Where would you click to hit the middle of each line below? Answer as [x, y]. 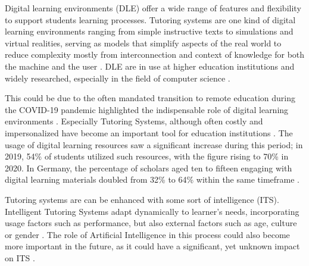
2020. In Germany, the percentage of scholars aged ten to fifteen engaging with [149, 168]
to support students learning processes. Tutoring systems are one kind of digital [150, 19]
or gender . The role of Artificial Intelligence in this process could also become [147, 234]
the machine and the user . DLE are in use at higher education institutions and [150, 66]
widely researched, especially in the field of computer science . [118, 78]
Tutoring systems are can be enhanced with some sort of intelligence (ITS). [142, 199]
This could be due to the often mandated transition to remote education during [150, 98]
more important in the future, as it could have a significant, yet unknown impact [152, 246]
